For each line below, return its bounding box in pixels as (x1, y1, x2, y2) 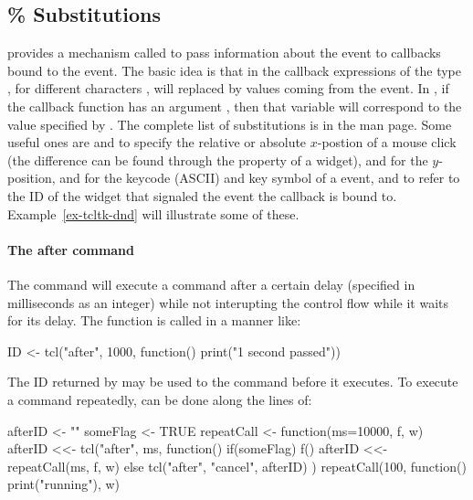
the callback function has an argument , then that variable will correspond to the (7, 96, 462, 115)
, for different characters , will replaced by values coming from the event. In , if (7, 79, 449, 98)
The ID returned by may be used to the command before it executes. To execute (7, 372, 458, 391)
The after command (7, 239, 135, 259)
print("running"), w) (7, 474, 120, 494)
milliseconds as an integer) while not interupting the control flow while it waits (7, 293, 449, 312)
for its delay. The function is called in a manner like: (7, 311, 301, 330)
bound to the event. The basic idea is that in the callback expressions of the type (7, 60, 462, 80)
